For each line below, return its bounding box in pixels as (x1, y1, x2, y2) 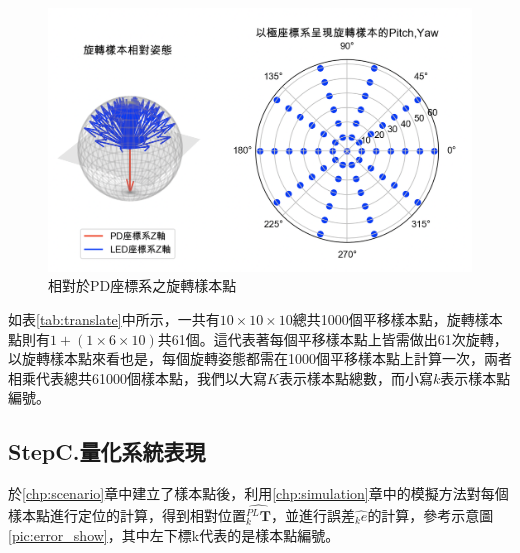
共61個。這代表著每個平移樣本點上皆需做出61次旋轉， (157, 328, 508, 349)
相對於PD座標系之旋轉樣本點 (48, 275, 237, 296)
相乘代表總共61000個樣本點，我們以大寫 (8, 367, 267, 388)
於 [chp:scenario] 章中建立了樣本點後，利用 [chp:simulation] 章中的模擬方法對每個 (8, 483, 509, 504)
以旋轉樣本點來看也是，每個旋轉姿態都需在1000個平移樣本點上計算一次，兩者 (8, 348, 512, 369)
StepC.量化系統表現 (8, 436, 206, 467)
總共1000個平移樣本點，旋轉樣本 (292, 308, 503, 329)
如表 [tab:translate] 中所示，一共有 (8, 308, 220, 329)
